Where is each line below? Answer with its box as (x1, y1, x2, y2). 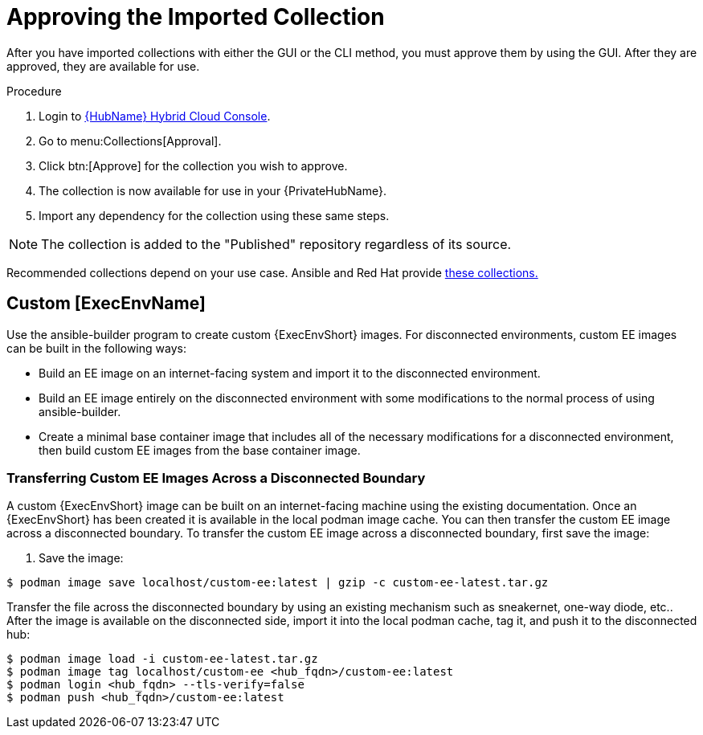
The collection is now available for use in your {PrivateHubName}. (39, 183, 386, 198)
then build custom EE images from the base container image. (39, 443, 361, 457)
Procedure (6, 84, 62, 98)
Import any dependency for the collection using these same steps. (39, 208, 390, 223)
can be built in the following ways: (6, 341, 186, 355)
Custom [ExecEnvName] (6, 293, 206, 314)
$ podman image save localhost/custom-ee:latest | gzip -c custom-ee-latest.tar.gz (6, 576, 549, 590)
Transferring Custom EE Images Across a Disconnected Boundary (6, 469, 426, 486)
